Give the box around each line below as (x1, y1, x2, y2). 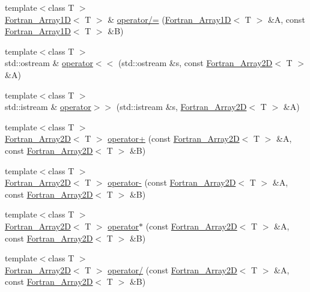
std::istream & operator (5, 100, 91, 113)
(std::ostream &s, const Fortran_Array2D (118, 56, 273, 69)
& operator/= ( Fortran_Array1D (108, 13, 231, 25)
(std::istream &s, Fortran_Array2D (116, 100, 247, 113)
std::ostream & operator (5, 56, 93, 69)
